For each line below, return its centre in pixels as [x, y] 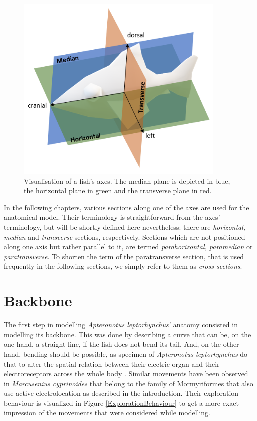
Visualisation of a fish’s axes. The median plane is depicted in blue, [127, 180]
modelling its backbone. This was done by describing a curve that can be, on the [128, 334]
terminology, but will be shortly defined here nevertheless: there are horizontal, [125, 227]
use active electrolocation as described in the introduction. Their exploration [121, 393]
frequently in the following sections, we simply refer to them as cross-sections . [123, 266]
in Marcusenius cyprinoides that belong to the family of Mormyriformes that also [128, 383]
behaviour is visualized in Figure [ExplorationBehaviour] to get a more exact [121, 403]
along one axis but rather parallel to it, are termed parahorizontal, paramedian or [128, 247]
